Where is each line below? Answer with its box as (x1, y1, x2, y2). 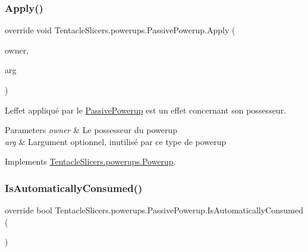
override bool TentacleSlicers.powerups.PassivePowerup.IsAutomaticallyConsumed (5, 204, 303, 216)
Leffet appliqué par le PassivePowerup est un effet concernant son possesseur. (5, 103, 287, 116)
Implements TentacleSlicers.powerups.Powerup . (5, 155, 176, 168)
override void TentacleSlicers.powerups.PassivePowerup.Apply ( (5, 24, 235, 36)
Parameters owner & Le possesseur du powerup (5, 124, 177, 136)
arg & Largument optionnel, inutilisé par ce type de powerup (5, 135, 227, 147)
